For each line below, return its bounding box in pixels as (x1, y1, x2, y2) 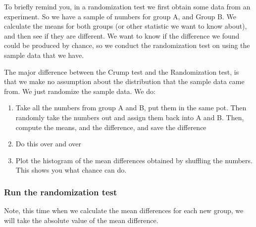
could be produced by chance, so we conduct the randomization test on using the (4, 40, 250, 50)
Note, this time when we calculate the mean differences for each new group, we (4, 205, 244, 216)
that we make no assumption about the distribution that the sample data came (4, 76, 245, 87)
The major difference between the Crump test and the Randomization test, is (4, 66, 239, 77)
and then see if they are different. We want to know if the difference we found (4, 30, 240, 41)
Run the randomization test (4, 185, 117, 198)
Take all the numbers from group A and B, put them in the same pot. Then (15, 102, 247, 113)
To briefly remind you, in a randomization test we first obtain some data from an (4, 1, 251, 11)
